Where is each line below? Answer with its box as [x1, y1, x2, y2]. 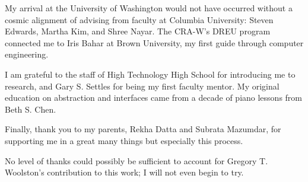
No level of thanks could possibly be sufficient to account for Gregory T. [5, 154, 268, 167]
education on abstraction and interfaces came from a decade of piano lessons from [5, 91, 303, 104]
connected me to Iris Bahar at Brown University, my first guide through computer [5, 36, 304, 49]
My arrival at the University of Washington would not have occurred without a [5, 2, 293, 14]
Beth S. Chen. [5, 103, 56, 115]
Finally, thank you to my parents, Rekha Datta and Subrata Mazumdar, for [5, 123, 281, 135]
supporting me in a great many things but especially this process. [5, 134, 243, 146]
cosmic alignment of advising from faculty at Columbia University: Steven [5, 13, 274, 25]
